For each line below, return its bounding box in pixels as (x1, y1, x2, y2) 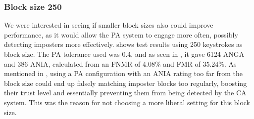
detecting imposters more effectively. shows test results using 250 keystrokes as (4, 39, 243, 49)
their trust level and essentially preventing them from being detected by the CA (4, 87, 247, 98)
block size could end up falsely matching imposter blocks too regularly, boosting (4, 78, 247, 88)
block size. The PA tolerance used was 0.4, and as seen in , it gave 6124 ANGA (4, 49, 245, 59)
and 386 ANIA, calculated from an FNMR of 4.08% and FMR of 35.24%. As (4, 58, 237, 69)
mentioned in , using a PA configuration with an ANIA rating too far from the (4, 68, 243, 79)
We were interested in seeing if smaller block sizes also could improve (4, 20, 213, 30)
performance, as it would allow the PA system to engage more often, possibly (4, 29, 238, 40)
